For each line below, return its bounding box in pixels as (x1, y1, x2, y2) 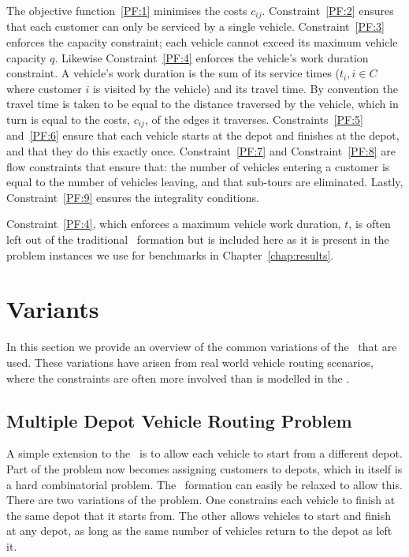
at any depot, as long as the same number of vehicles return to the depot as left (6, 522, 392, 539)
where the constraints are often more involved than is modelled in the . (6, 369, 350, 386)
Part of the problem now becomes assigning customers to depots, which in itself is (6, 460, 403, 477)
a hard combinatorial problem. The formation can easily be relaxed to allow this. (6, 476, 403, 492)
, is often (348, 215, 391, 232)
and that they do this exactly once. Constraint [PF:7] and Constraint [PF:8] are (6, 143, 396, 159)
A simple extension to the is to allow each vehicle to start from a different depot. (6, 445, 403, 462)
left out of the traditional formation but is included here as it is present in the (6, 231, 389, 248)
